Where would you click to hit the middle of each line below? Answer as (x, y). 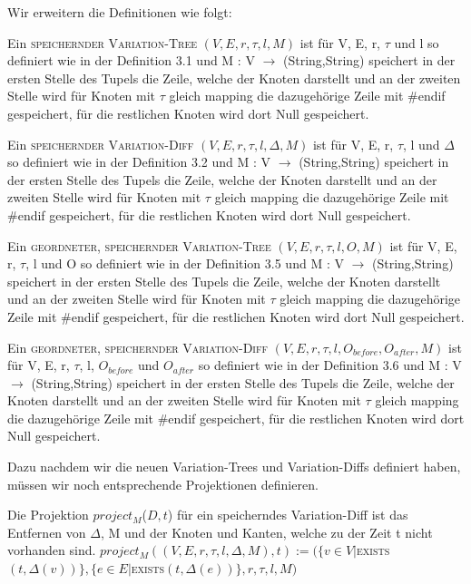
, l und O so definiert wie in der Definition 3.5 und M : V (185, 263)
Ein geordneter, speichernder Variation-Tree (139, 245)
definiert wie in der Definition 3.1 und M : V (131, 60)
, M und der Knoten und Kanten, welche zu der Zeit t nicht (266, 532)
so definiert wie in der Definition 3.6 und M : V (330, 365)
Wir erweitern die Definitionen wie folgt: (120, 12)
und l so (417, 42)
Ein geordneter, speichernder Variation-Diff (137, 347)
